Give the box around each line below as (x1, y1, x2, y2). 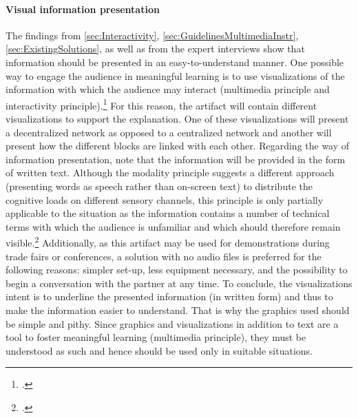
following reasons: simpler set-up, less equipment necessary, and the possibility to (6, 262, 348, 277)
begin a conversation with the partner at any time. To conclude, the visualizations (6, 275, 352, 290)
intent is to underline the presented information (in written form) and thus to (6, 289, 333, 304)
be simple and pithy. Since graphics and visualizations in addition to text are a (6, 316, 339, 331)
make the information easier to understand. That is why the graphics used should (6, 302, 350, 317)
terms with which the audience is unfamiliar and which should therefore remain (6, 219, 341, 233)
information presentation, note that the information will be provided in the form (6, 151, 346, 166)
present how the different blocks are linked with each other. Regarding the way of (6, 138, 350, 153)
